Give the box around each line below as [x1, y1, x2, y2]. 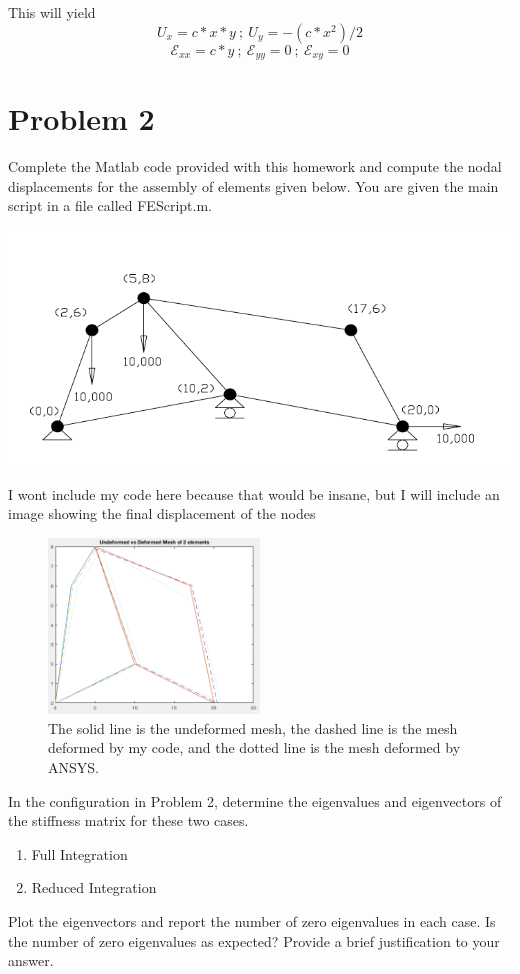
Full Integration [31, 843, 128, 864]
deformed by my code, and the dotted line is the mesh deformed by [48, 737, 461, 758]
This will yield [8, 2, 96, 22]
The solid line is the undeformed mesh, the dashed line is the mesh [48, 717, 458, 738]
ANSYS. [48, 756, 99, 777]
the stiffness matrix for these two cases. [8, 810, 249, 831]
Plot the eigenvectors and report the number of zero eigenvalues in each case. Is [8, 910, 496, 931]
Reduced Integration [31, 877, 157, 898]
